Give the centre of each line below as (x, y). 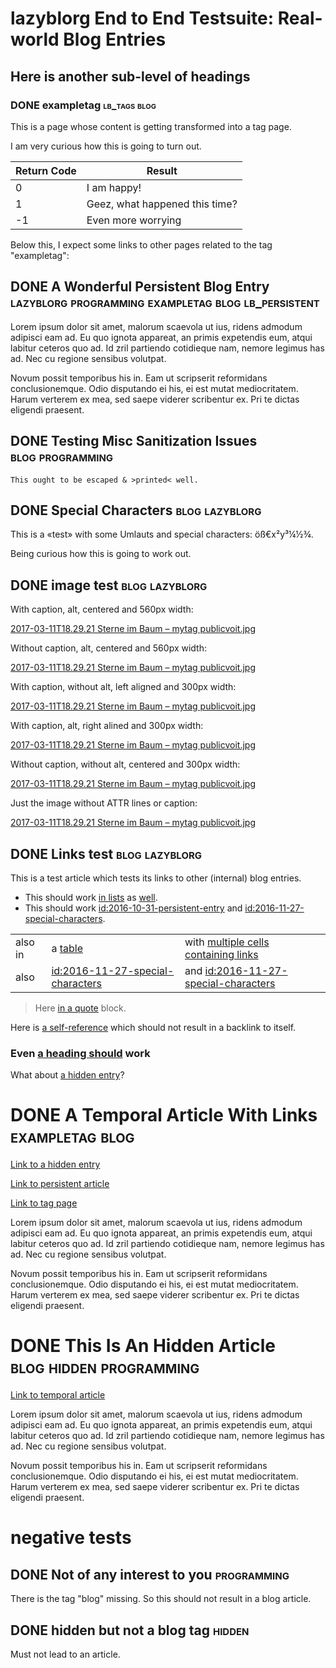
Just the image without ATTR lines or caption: (104, 803)
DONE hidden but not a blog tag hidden (130, 1630)
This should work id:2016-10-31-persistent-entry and (133, 908)
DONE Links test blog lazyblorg (106, 853)
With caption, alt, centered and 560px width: (102, 609)
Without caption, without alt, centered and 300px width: (125, 764)
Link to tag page (44, 1203)
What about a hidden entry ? (67, 1075)
